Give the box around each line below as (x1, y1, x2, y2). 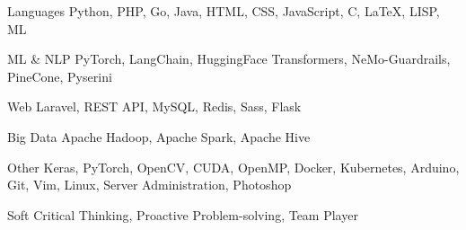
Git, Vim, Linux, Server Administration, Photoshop (7, 175, 292, 194)
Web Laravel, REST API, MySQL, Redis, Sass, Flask (7, 97, 302, 116)
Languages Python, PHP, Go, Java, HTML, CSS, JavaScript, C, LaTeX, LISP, (7, 2, 440, 20)
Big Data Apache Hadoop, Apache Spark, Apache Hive (7, 127, 311, 146)
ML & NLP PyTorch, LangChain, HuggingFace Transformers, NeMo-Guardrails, (7, 49, 451, 68)
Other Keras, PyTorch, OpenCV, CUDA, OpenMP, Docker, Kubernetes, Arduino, (7, 157, 460, 176)
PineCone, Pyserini (7, 66, 112, 85)
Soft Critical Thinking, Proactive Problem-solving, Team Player (7, 205, 358, 224)
